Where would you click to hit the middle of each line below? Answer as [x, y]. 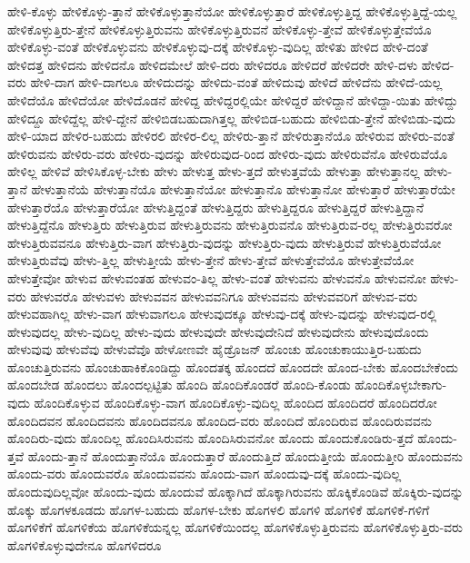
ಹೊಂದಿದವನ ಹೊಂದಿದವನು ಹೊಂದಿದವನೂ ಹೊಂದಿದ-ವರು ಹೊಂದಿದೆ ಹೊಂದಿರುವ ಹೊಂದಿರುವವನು [220, 420]
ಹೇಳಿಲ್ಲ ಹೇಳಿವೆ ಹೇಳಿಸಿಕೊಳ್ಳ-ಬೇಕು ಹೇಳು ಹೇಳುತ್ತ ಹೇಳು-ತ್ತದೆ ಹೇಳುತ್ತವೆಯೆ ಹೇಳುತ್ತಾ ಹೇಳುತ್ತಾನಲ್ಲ [214, 171]
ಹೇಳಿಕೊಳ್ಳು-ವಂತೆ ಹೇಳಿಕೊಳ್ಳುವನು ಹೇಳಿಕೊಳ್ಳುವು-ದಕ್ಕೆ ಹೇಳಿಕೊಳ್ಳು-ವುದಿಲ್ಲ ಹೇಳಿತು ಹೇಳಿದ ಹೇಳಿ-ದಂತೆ [218, 47]
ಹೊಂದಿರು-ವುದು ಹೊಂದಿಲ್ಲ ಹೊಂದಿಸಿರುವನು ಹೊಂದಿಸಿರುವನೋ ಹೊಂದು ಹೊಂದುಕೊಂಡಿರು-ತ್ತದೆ [210, 438]
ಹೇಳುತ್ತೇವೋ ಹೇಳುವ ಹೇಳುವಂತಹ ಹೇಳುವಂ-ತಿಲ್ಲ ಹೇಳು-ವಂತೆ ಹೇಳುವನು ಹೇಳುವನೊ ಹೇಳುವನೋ [217, 277]
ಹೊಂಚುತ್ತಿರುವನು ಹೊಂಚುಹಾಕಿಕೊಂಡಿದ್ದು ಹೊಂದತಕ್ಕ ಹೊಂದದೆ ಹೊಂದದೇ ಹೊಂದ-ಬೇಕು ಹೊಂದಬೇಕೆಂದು [233, 366]
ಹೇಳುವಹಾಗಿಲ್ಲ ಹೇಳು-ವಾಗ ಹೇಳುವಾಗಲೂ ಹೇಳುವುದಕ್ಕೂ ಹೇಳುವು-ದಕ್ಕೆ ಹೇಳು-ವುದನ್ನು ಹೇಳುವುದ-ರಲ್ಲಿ [222, 314]
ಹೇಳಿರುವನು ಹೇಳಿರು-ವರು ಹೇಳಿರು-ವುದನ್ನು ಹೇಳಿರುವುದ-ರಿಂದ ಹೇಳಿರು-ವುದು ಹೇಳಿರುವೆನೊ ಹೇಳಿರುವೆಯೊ [228, 153]
